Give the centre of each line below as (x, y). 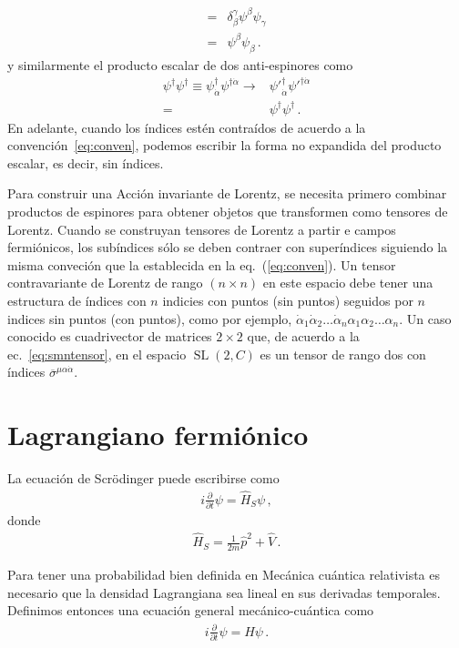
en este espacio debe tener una (348, 283)
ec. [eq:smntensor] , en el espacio (97, 354)
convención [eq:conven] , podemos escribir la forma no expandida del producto (224, 145)
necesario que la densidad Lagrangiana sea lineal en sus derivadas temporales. (224, 592)
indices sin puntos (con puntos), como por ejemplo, (150, 318)
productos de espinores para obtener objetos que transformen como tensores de (228, 212)
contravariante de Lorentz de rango (105, 283)
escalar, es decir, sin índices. (86, 162)
